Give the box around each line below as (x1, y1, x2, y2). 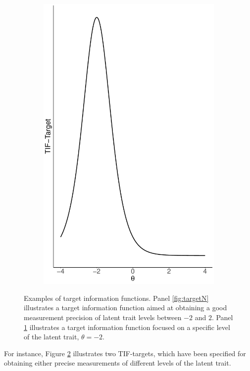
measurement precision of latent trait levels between (24, 312, 182, 323)
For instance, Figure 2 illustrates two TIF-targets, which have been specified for (4, 348, 246, 358)
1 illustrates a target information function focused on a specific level (24, 322, 230, 332)
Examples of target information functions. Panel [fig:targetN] (24, 292, 209, 303)
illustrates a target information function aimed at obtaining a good (24, 302, 227, 313)
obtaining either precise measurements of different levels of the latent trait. (4, 358, 231, 368)
